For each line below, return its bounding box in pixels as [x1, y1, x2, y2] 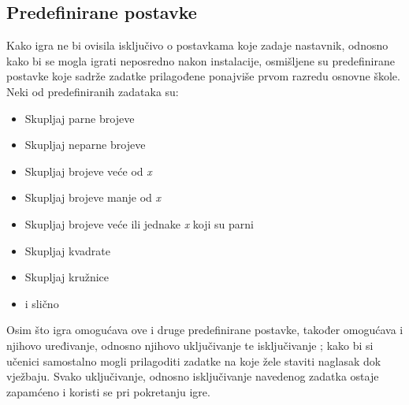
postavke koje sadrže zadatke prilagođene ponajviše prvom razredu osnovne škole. [6, 68, 400, 84]
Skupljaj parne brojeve [24, 110, 135, 126]
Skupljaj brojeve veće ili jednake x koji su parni [24, 215, 255, 232]
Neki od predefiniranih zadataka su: [6, 83, 179, 99]
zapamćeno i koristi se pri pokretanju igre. [6, 383, 210, 399]
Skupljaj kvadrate [24, 242, 110, 258]
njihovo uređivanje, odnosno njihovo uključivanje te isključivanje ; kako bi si [6, 336, 374, 353]
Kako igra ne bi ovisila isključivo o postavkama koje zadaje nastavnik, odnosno [6, 37, 389, 54]
